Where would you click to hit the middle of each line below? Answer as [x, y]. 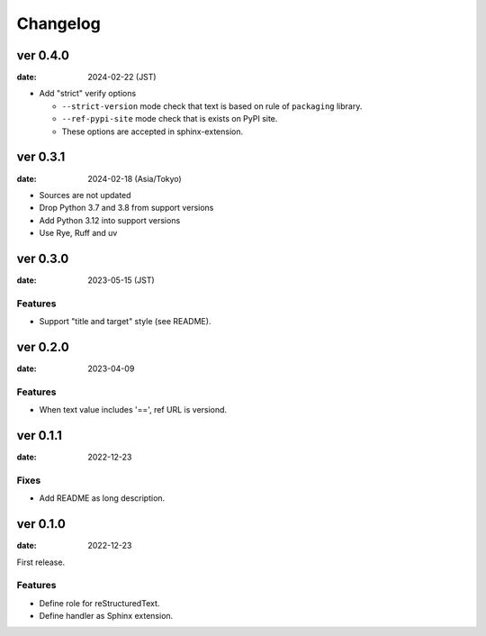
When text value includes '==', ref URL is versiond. [133, 410]
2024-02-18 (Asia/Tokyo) [135, 178]
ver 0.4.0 [43, 55]
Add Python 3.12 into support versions [110, 220]
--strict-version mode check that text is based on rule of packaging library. [212, 106]
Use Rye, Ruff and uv [78, 233]
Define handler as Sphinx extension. [106, 616]
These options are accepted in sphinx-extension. [152, 132]
